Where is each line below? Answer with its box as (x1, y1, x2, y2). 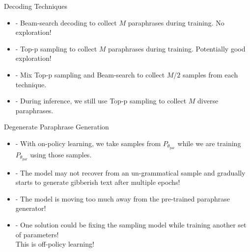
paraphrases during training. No (128, 17, 224, 27)
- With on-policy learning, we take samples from (15, 138, 161, 148)
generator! (15, 203, 46, 213)
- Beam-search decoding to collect (15, 17, 117, 27)
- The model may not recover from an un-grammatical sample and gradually (15, 167, 246, 177)
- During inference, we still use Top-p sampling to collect (15, 96, 187, 106)
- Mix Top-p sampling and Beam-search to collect (15, 69, 165, 79)
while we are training (177, 138, 241, 148)
